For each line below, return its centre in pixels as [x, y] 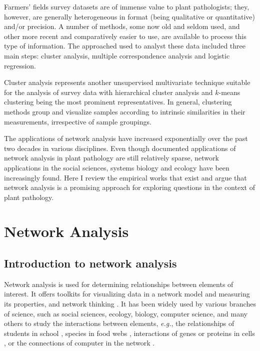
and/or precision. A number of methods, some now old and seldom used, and [122, 26]
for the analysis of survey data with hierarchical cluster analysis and [108, 92]
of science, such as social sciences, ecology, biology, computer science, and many [126, 313]
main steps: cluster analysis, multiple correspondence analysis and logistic [117, 55]
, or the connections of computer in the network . [79, 343]
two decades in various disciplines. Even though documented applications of [120, 148]
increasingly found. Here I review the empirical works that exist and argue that [125, 177]
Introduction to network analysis [90, 263]
